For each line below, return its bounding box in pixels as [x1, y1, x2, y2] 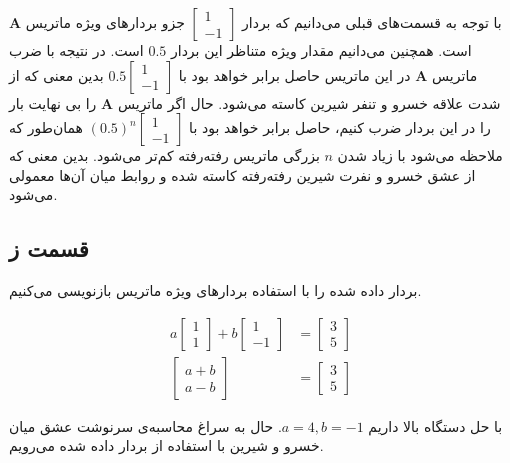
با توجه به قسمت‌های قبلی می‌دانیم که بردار [242, 12, 502, 32]
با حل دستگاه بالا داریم [368, 415, 503, 436]
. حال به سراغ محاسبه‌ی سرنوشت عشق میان [9, 415, 282, 436]
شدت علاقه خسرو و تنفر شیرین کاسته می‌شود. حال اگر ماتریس [117, 92, 501, 113]
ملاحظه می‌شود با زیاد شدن [337, 145, 503, 166]
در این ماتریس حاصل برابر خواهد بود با [178, 64, 411, 85]
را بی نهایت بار [9, 92, 97, 113]
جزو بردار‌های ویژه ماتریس [25, 12, 185, 32]
